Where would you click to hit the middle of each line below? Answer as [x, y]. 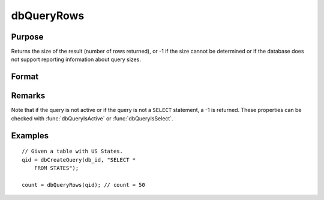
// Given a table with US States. [72, 151]
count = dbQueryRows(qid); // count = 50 [83, 185]
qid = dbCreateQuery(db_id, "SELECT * [79, 160]
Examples [30, 136]
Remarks [28, 96]
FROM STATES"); [56, 168]
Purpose [27, 37]
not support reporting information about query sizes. [76, 59]
